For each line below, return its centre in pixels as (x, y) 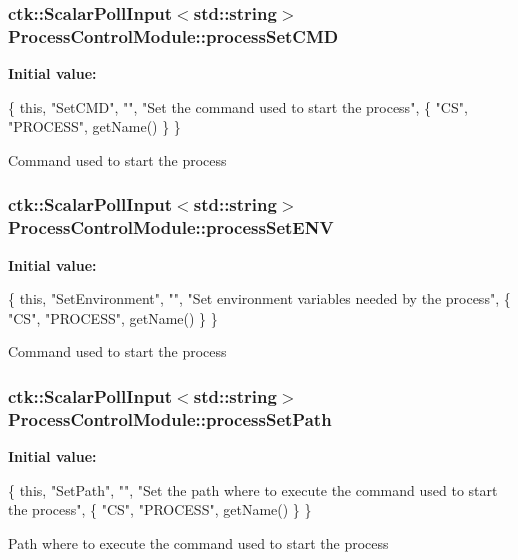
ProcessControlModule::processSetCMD (173, 35)
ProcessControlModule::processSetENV (171, 227)
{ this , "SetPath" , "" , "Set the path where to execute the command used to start (253, 489)
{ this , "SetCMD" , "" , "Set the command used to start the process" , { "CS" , (238, 106)
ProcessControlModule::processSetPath (170, 418)
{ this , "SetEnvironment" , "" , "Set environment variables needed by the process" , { (259, 298)
